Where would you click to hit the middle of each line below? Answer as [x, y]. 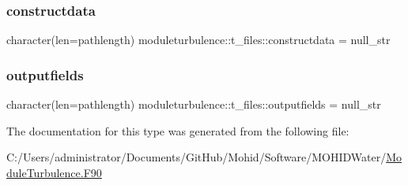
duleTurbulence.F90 [54, 172]
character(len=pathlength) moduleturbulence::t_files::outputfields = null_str [194, 104]
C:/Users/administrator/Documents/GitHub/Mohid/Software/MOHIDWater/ [196, 157]
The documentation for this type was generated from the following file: [178, 130]
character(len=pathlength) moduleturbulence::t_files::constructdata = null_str [198, 40]
